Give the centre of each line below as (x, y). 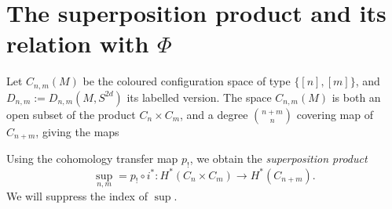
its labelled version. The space (199, 97)
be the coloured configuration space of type (187, 81)
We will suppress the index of (77, 195)
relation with (78, 43)
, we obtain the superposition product (278, 159)
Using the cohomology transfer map (92, 159)
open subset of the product (71, 114)
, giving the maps (77, 131)
